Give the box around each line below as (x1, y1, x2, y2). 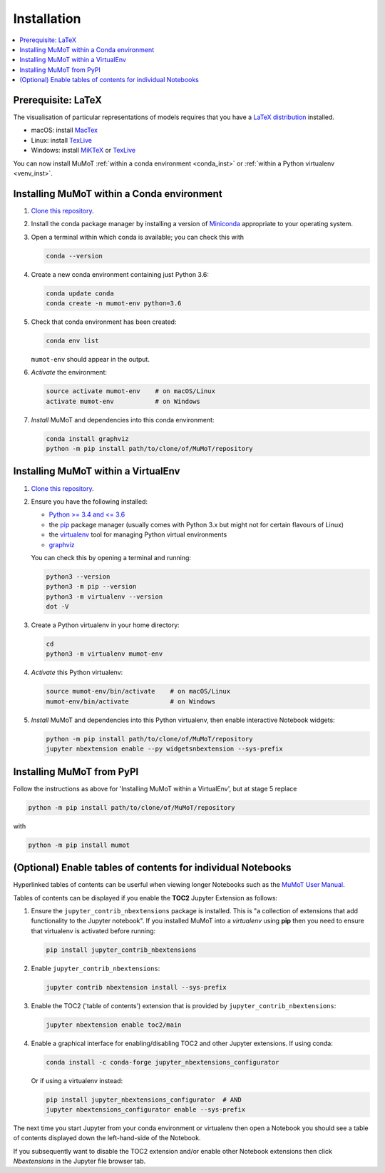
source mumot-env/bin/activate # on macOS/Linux (46, 687, 231, 696)
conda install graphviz (46, 435, 130, 442)
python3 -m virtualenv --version (46, 592, 163, 601)
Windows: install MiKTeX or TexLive (31, 146, 136, 155)
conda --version (46, 252, 103, 260)
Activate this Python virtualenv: (31, 668, 123, 677)
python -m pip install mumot (28, 841, 130, 849)
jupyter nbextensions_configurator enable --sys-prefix (46, 1105, 246, 1113)
